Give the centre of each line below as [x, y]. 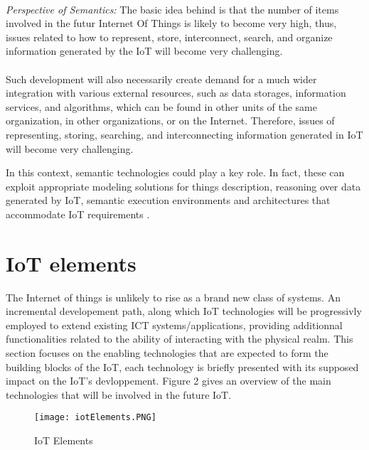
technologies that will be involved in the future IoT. [119, 394]
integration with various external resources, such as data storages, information [176, 93]
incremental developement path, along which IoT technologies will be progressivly [184, 311]
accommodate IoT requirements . [78, 214]
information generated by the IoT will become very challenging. [144, 51]
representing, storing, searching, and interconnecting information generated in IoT [184, 134]
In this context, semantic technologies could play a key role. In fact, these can [175, 172]
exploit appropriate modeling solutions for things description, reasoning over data [183, 186]
